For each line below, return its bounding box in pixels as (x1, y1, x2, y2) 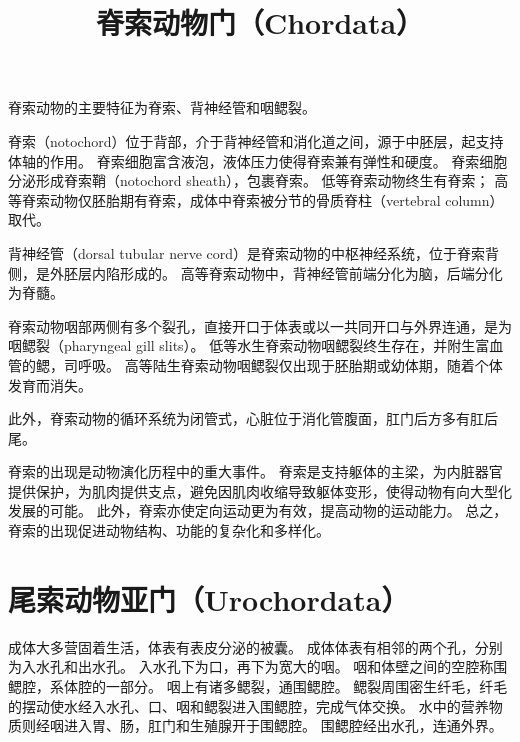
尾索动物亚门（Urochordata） (8, 578, 410, 619)
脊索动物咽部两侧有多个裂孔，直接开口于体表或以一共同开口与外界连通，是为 (8, 315, 512, 336)
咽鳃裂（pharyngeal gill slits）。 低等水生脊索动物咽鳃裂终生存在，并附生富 (8, 335, 490, 356)
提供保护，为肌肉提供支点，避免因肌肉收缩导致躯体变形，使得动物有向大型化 (8, 480, 512, 501)
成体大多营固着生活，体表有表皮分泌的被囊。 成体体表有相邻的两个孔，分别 (8, 636, 503, 657)
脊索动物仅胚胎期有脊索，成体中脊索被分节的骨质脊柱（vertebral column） (21, 189, 504, 210)
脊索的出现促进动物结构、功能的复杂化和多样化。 (8, 520, 330, 541)
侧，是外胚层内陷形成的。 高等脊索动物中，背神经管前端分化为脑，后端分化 (8, 262, 503, 283)
